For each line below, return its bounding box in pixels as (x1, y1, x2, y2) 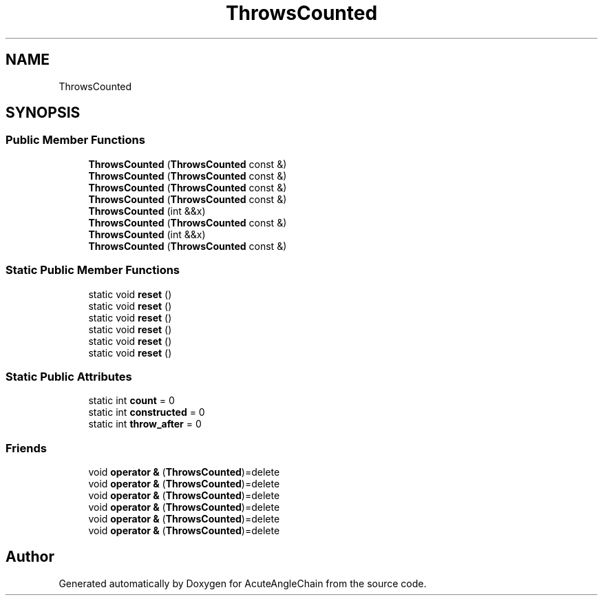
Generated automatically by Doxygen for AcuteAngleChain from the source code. (59, 577, 427, 589)
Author (6, 548, 54, 566)
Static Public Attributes (6, 369, 132, 383)
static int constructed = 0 (88, 406, 205, 419)
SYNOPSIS (6, 104, 81, 122)
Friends (6, 441, 47, 455)
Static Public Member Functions (6, 263, 180, 277)
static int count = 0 (88, 394, 175, 407)
